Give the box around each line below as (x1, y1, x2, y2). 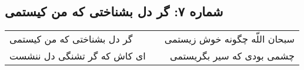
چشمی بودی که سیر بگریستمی (169, 49, 295, 63)
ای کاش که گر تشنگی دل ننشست (9, 49, 146, 63)
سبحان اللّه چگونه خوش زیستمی (164, 32, 295, 46)
